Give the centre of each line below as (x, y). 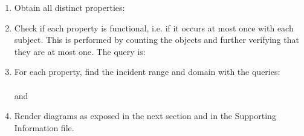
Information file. (44, 127)
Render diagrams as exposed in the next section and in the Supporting (145, 116)
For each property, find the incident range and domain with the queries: (147, 72)
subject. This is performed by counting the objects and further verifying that (157, 40)
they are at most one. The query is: (80, 51)
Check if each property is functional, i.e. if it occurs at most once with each (154, 28)
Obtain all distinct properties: (70, 7)
